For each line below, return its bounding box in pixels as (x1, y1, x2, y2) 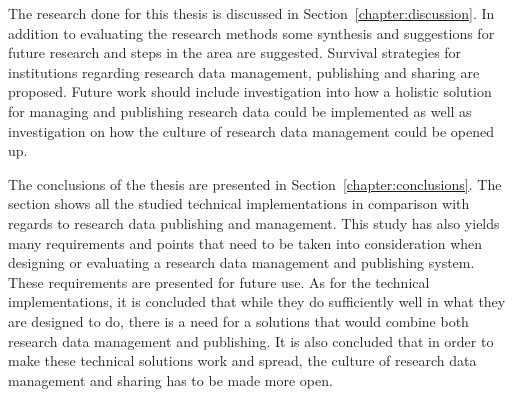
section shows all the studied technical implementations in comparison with (8, 193, 470, 214)
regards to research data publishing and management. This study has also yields (8, 212, 500, 233)
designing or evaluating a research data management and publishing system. (8, 252, 475, 273)
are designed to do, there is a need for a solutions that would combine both (8, 310, 469, 331)
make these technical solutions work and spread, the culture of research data (8, 350, 477, 371)
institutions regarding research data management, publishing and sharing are (8, 61, 480, 82)
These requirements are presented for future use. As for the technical (8, 271, 430, 292)
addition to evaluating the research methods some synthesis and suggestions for (8, 22, 495, 43)
